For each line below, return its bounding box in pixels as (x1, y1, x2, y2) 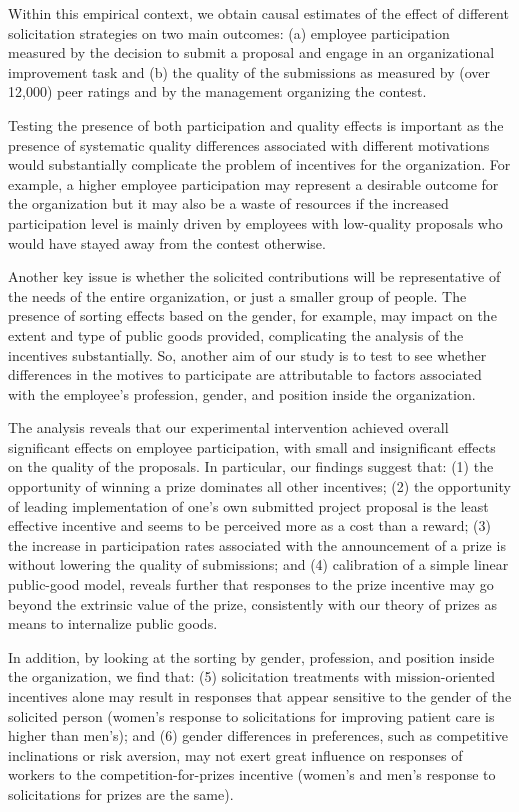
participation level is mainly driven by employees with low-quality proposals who (8, 212, 503, 233)
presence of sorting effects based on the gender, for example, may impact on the (8, 305, 497, 326)
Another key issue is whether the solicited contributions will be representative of (8, 266, 501, 287)
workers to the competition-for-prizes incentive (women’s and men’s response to (8, 764, 496, 785)
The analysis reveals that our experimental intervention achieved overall (8, 417, 449, 438)
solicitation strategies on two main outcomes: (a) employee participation (8, 22, 450, 43)
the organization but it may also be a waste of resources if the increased (8, 193, 449, 214)
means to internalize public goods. (8, 613, 218, 634)
